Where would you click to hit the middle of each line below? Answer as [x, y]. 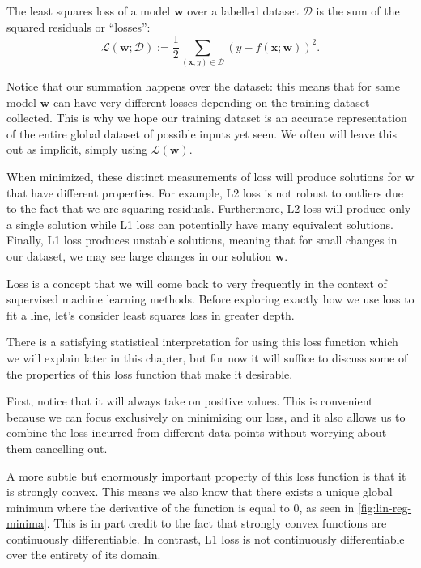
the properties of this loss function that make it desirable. [150, 373]
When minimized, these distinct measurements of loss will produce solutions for [204, 177]
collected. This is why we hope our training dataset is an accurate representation [207, 118]
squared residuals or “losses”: [79, 26]
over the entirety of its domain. [84, 555]
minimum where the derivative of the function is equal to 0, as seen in [181, 507]
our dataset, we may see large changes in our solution [139, 255]
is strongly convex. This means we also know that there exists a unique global [200, 492]
